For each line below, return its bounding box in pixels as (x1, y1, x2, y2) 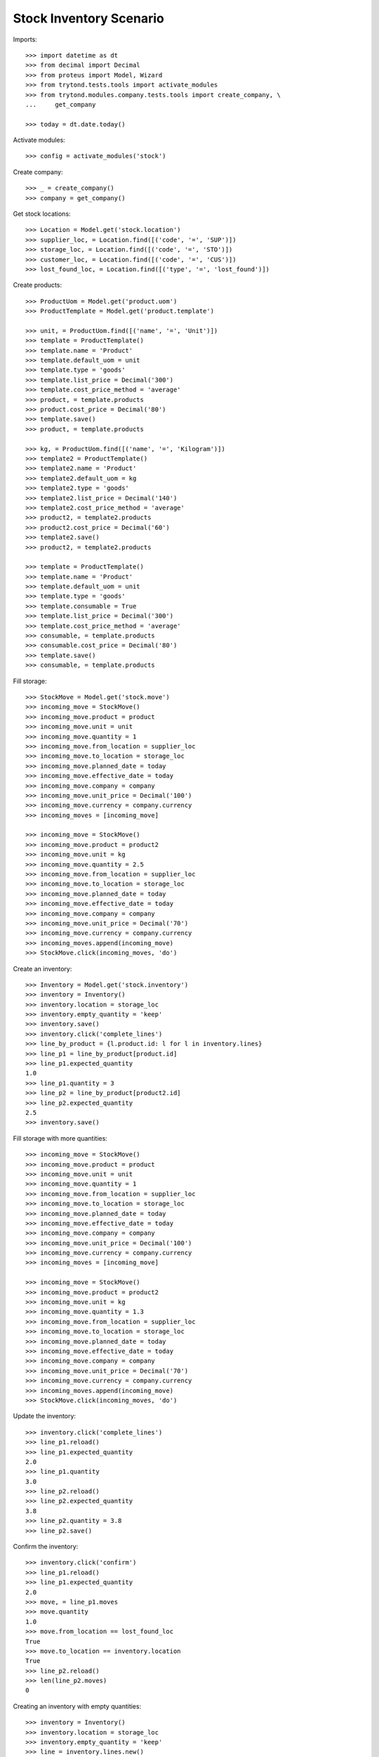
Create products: (13, 281, 62, 290)
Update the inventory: (13, 1412, 77, 1420)
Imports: (13, 35, 38, 44)
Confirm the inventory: (13, 1543, 79, 1551)
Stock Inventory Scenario (13, 11, 164, 26)
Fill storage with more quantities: (13, 1134, 108, 1142)
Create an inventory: (13, 964, 72, 973)
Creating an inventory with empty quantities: (13, 1701, 142, 1711)
